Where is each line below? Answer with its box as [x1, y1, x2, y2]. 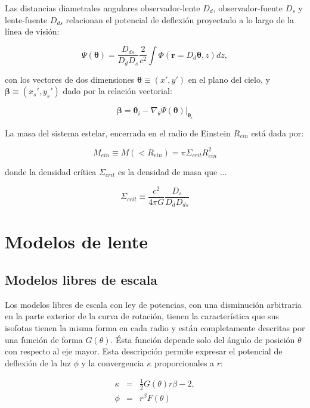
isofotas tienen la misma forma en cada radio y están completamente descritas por [5, 321, 305, 334]
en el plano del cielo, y [188, 73, 270, 85]
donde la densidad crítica [5, 165, 97, 177]
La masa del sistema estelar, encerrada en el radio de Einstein [5, 126, 231, 139]
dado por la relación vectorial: [63, 85, 172, 97]
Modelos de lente [5, 229, 148, 254]
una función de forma [5, 333, 83, 345]
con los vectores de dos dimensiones [5, 73, 135, 85]
